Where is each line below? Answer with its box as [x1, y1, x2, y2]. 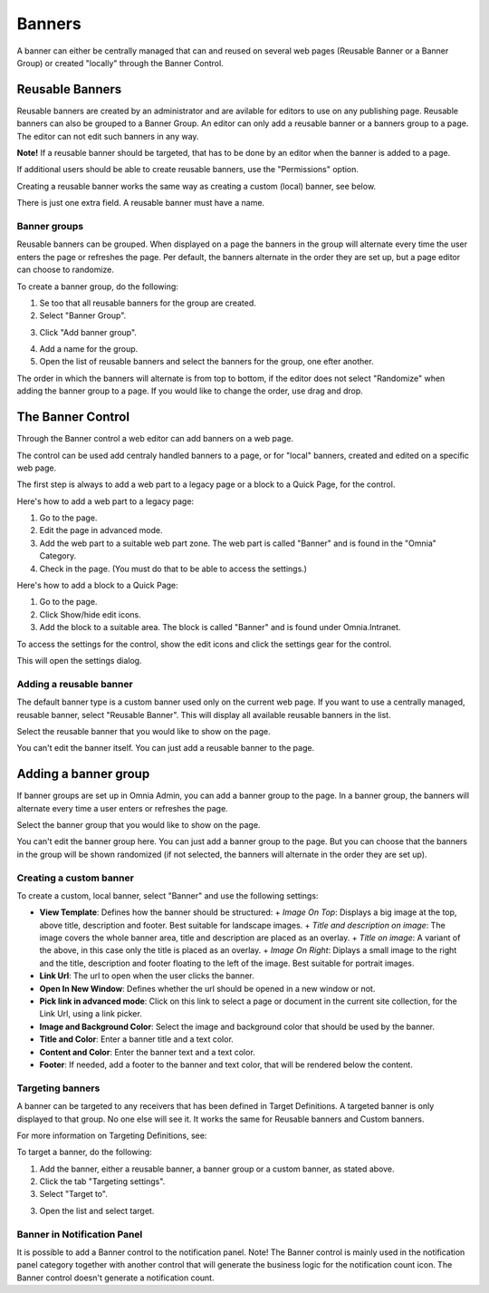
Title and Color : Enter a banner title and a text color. [39, 1034, 235, 1045]
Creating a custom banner [16, 871, 135, 884]
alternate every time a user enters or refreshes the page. [16, 802, 228, 813]
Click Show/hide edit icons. [39, 608, 141, 620]
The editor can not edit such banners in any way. [16, 131, 199, 141]
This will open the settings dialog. [16, 656, 142, 666]
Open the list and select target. [39, 1205, 155, 1216]
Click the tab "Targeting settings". [39, 1176, 166, 1187]
